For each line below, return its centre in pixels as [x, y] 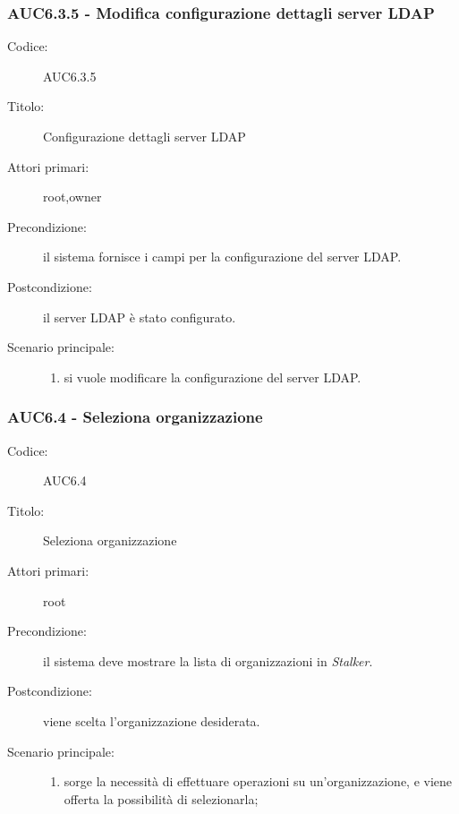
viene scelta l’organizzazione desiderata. [152, 720]
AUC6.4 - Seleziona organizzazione [135, 417]
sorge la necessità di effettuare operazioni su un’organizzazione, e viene [258, 781]
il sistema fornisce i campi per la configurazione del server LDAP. [222, 257]
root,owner [72, 197]
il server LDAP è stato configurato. [140, 317]
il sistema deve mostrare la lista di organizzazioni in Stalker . [208, 660]
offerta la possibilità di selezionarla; [161, 798]
